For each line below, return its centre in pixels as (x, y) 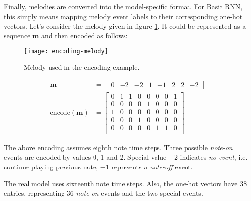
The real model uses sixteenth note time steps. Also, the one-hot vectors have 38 (125, 183)
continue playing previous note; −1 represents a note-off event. (98, 167)
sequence (17, 35)
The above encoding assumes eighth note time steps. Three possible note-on (118, 147)
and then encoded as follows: (85, 35)
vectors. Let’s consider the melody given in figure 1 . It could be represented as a (125, 26)
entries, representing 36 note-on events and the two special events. (104, 193)
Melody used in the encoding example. (82, 67)
